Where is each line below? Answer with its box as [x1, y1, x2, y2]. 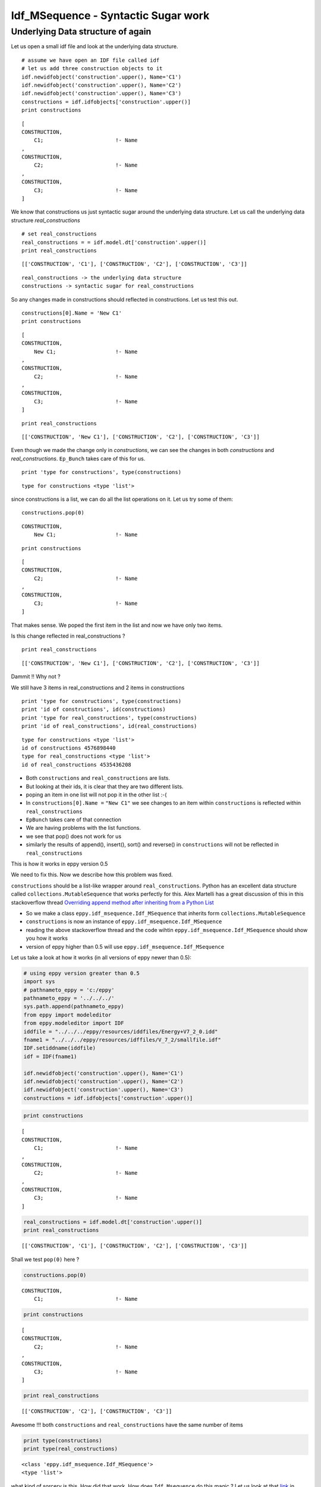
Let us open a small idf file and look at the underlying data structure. [11, 43, 178, 50]
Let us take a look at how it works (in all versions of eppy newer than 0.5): [11, 953, 191, 961]
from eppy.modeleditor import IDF [23, 1020, 124, 1027]
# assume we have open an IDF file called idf [21, 57, 160, 64]
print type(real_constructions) [23, 1445, 118, 1453]
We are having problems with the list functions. [26, 824, 141, 832]
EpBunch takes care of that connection [26, 816, 121, 823]
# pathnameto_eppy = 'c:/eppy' [23, 986, 115, 993]
